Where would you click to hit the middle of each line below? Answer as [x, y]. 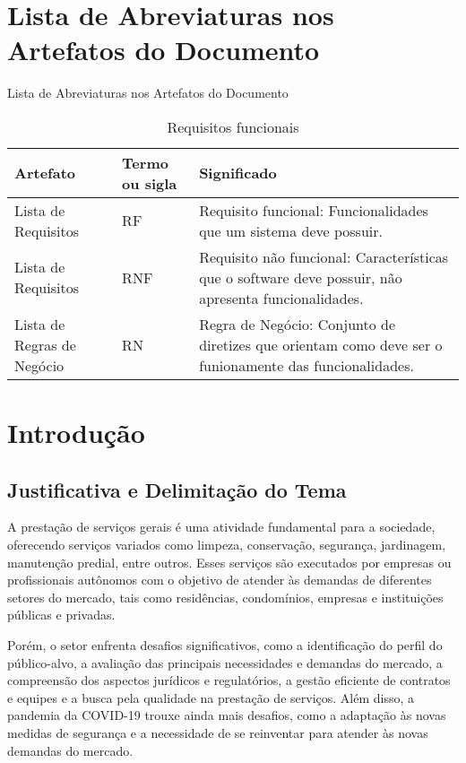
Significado [238, 173]
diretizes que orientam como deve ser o [321, 344]
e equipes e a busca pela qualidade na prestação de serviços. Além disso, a [211, 697]
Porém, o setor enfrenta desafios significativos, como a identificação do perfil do [225, 645]
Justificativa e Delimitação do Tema [177, 489]
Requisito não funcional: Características [324, 256]
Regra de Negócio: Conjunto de [298, 324]
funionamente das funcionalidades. [306, 365]
